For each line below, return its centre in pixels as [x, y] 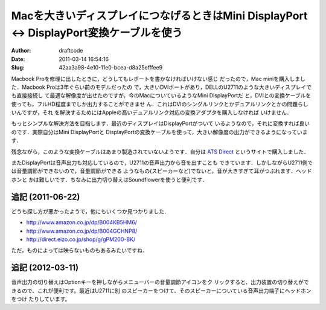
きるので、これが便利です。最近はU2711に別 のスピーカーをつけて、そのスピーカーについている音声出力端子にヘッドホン [161, 291]
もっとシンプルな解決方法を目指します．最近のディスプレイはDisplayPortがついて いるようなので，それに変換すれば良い [161, 123]
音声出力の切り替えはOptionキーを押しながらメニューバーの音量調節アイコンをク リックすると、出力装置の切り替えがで [160, 282]
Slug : [18, 68]
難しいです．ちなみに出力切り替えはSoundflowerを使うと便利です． [123, 179]
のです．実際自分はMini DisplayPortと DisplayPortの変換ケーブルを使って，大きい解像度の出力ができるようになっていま [159, 132]
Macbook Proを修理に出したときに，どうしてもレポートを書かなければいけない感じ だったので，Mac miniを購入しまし [158, 79]
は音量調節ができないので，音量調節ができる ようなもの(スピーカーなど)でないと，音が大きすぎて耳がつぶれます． [154, 171]
